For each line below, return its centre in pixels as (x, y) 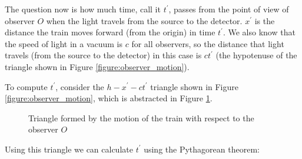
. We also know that (259, 32)
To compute (26, 86)
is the (265, 20)
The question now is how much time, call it (83, 9)
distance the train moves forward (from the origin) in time (110, 32)
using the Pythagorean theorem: (202, 149)
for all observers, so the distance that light (208, 43)
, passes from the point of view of (229, 9)
